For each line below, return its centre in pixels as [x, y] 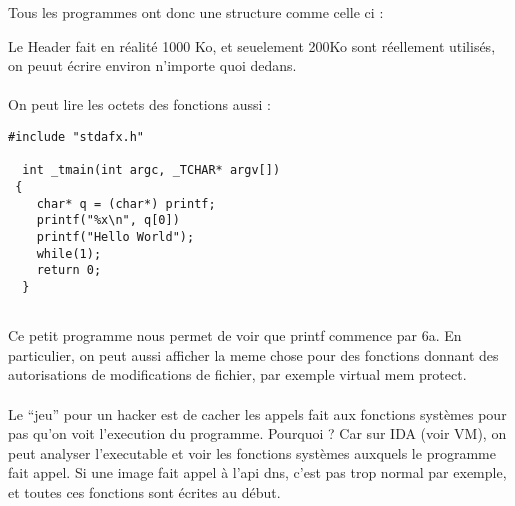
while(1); [69, 253]
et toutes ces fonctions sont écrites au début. [144, 491]
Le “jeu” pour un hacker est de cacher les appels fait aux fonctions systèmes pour [257, 413]
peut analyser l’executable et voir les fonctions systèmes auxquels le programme [252, 452]
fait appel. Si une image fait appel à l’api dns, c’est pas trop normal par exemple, [257, 472]
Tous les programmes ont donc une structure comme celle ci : [196, 12]
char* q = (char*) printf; [126, 203]
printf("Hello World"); [115, 236]
